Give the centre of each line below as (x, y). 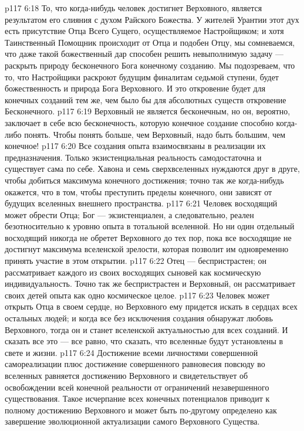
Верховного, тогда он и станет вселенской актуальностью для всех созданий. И (146, 329)
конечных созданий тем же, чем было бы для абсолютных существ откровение (146, 99)
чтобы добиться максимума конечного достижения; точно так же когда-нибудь (144, 180)
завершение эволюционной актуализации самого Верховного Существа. (132, 421)
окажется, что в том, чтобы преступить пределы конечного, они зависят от (139, 191)
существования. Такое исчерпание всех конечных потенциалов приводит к (137, 398)
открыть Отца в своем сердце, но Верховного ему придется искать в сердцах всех (151, 306)
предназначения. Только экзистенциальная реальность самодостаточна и (133, 157)
